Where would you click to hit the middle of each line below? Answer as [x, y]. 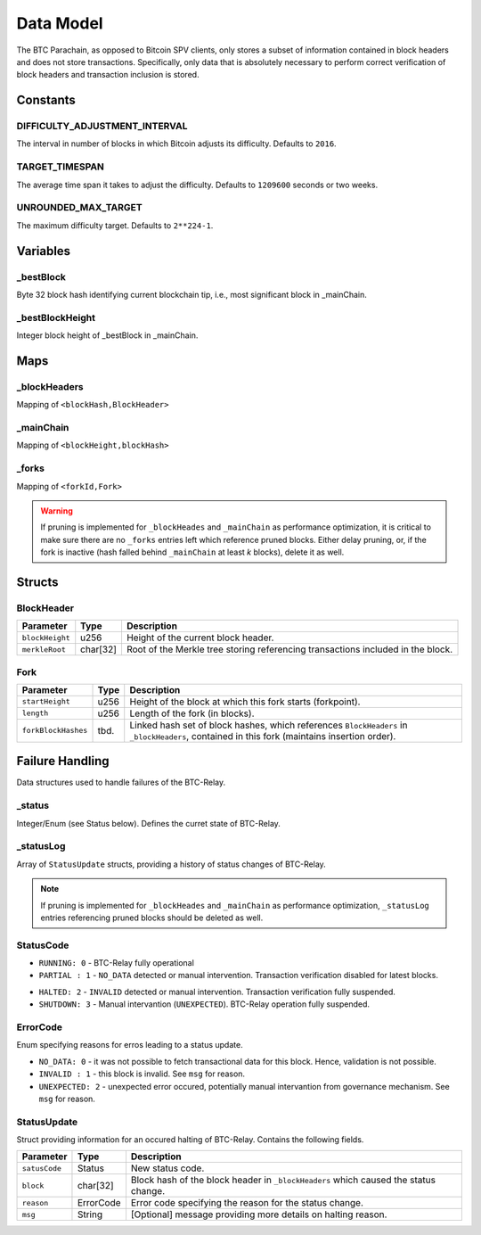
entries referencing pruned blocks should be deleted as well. [152, 918]
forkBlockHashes [55, 731]
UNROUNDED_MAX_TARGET [79, 208]
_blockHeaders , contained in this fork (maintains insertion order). [263, 736]
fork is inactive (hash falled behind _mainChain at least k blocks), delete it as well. [192, 552]
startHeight [46, 701]
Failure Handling [63, 761]
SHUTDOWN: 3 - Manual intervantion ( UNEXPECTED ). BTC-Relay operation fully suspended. [204, 1004]
